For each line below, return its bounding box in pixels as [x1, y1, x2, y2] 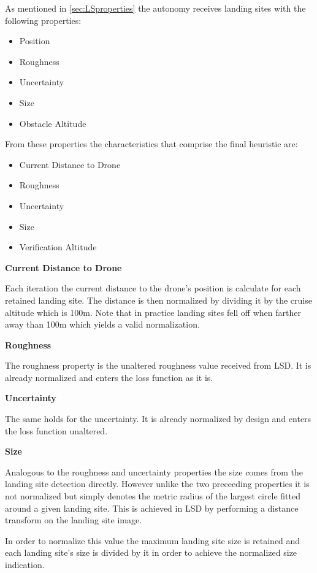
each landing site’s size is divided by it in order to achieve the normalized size [5, 546, 297, 559]
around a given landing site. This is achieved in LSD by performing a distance [5, 501, 299, 514]
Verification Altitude [19, 240, 97, 253]
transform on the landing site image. [5, 513, 142, 526]
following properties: [5, 13, 82, 26]
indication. [5, 558, 45, 571]
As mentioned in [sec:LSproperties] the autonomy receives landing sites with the [5, 2, 306, 14]
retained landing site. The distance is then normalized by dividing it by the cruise [5, 293, 312, 306]
